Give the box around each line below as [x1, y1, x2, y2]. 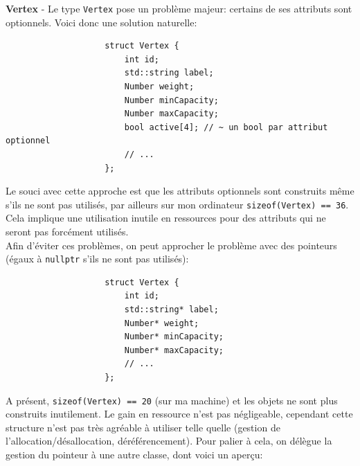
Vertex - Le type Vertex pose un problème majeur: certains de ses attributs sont [6, 1, 352, 15]
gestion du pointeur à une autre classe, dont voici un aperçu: [6, 447, 263, 462]
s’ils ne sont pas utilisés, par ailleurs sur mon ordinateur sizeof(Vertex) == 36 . [6, 197, 349, 211]
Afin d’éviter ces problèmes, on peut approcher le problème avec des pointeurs [6, 238, 337, 252]
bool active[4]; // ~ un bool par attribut [124, 122, 328, 132]
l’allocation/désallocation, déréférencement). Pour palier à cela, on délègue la [6, 433, 332, 448]
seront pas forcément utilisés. [6, 224, 129, 239]
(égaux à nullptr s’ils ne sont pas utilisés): [6, 251, 189, 266]
